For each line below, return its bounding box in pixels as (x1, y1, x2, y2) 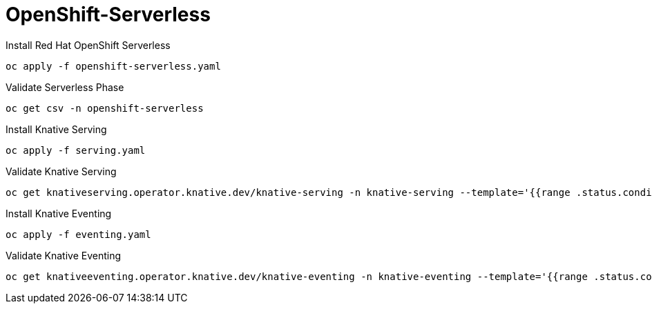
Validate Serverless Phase (6, 81, 124, 93)
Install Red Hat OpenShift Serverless (6, 39, 171, 51)
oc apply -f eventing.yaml (6, 228, 151, 240)
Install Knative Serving (6, 123, 107, 135)
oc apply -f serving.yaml (6, 144, 146, 156)
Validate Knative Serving (6, 165, 117, 177)
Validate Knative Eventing (6, 249, 122, 261)
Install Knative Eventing (6, 207, 112, 219)
